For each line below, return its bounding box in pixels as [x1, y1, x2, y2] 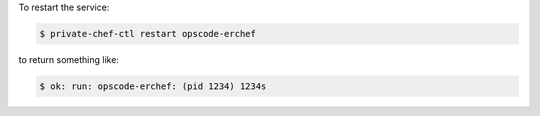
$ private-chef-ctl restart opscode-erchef [39, 28, 257, 39]
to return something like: [18, 53, 120, 65]
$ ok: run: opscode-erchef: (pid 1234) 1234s [39, 80, 267, 92]
